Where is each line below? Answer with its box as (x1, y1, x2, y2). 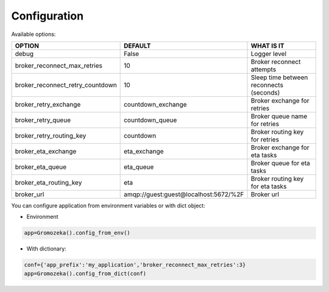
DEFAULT (124, 41, 152, 50)
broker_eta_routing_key (15, 178, 82, 187)
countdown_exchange (124, 100, 187, 109)
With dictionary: (26, 245, 66, 252)
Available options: (11, 30, 56, 38)
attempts (250, 65, 277, 73)
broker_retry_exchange (15, 100, 81, 109)
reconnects (250, 80, 283, 89)
